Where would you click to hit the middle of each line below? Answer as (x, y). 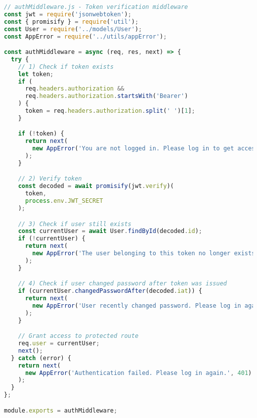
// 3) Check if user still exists (75, 224)
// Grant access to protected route (78, 336)
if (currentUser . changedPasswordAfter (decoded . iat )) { (110, 291)
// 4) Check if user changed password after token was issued (123, 284)
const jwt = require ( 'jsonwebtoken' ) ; (68, 14)
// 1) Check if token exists (66, 67)
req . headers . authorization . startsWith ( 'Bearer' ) (107, 96)
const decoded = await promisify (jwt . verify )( (96, 186)
